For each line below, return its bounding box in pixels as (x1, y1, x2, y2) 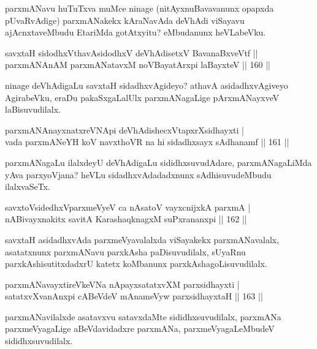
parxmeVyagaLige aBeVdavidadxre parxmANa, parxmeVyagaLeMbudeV (5, 322, 275, 335)
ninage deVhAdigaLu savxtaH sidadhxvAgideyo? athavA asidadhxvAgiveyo (5, 78, 288, 91)
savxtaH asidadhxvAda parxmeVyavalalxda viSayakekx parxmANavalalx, (5, 233, 280, 246)
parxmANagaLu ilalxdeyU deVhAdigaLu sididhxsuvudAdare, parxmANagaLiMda (5, 156, 312, 168)
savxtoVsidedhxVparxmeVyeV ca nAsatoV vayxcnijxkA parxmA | (5, 200, 251, 213)
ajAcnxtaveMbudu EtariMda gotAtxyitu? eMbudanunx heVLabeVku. (5, 26, 266, 39)
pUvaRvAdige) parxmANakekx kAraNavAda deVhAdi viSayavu (5, 13, 245, 26)
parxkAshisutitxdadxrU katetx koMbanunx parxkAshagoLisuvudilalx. (5, 257, 267, 270)
